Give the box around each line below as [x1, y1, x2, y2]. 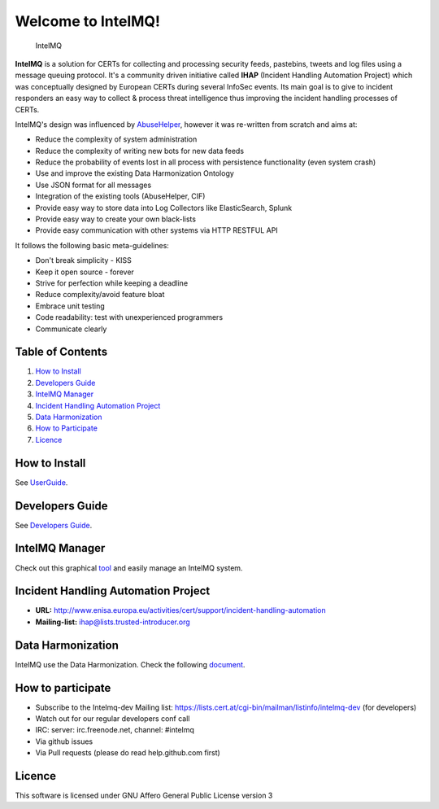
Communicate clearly [35, 324, 107, 334]
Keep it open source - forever [35, 267, 134, 277]
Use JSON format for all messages [35, 180, 152, 190]
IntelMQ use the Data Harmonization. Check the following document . [15, 659, 246, 669]
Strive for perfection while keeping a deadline [35, 278, 189, 288]
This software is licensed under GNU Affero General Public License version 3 [15, 790, 273, 801]
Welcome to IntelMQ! [15, 12, 161, 30]
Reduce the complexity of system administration [35, 134, 198, 144]
